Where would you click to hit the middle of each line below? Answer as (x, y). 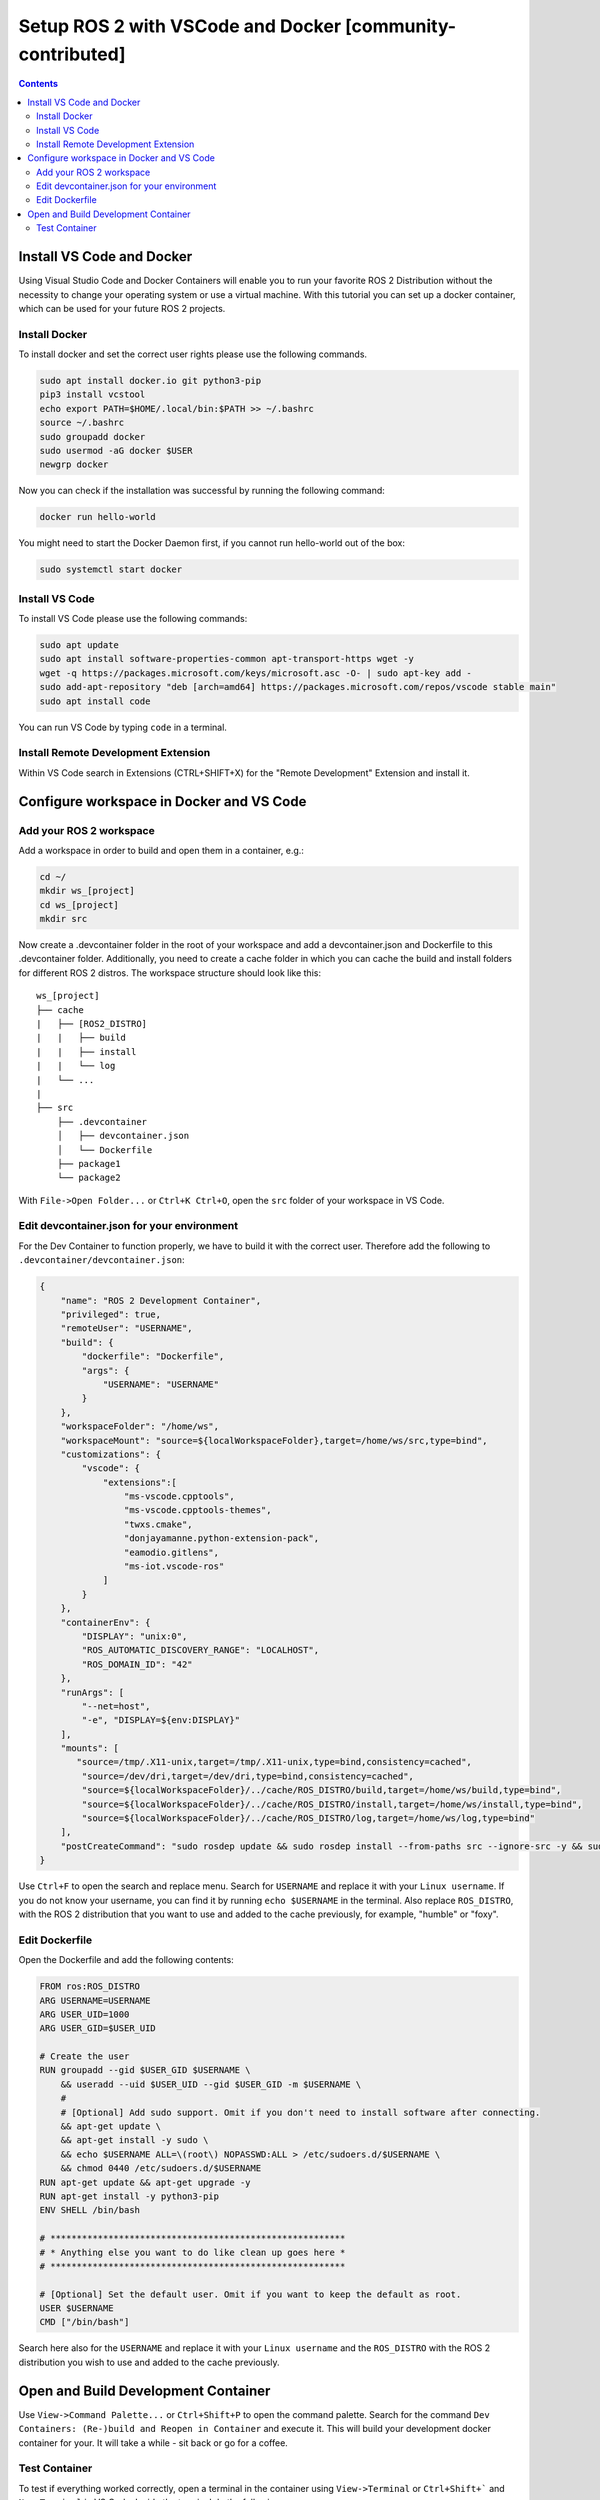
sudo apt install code (95, 701)
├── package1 (88, 1163)
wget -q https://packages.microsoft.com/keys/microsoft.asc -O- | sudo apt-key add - (255, 673)
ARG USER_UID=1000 (84, 2014)
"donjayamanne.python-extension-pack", (221, 1538)
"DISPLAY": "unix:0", (134, 1636)
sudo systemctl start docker (111, 569)
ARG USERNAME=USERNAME (95, 2000)
